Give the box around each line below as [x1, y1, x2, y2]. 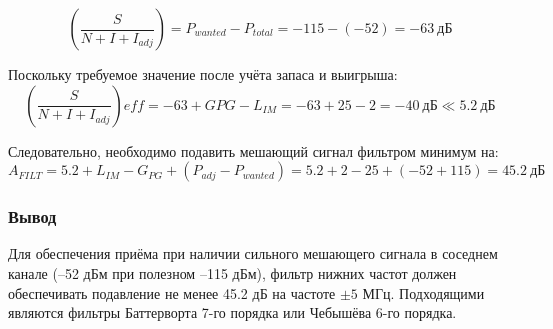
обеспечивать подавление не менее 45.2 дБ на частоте [8, 282, 336, 303]
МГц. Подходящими [362, 282, 485, 303]
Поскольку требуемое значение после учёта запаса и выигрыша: [8, 64, 398, 84]
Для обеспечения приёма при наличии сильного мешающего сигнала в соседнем [8, 243, 498, 264]
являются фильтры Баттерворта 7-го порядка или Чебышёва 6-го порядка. [8, 302, 457, 323]
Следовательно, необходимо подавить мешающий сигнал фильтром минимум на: [8, 140, 499, 161]
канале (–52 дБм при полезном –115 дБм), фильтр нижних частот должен [8, 263, 457, 283]
